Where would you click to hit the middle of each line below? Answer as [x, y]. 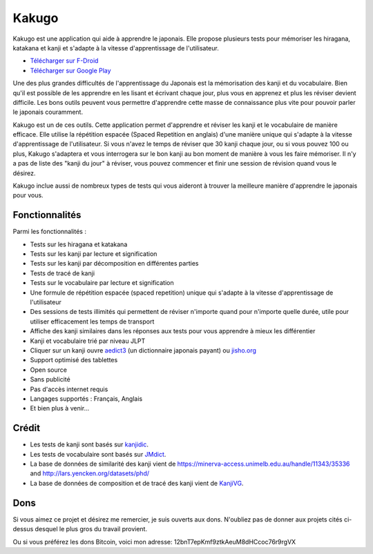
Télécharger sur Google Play [70, 70]
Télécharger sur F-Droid [64, 61]
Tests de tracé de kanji [63, 273]
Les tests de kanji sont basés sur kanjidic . [89, 444]
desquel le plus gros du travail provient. [91, 529]
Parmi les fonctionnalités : [49, 232]
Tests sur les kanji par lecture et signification [94, 254]
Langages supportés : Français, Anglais [86, 398]
